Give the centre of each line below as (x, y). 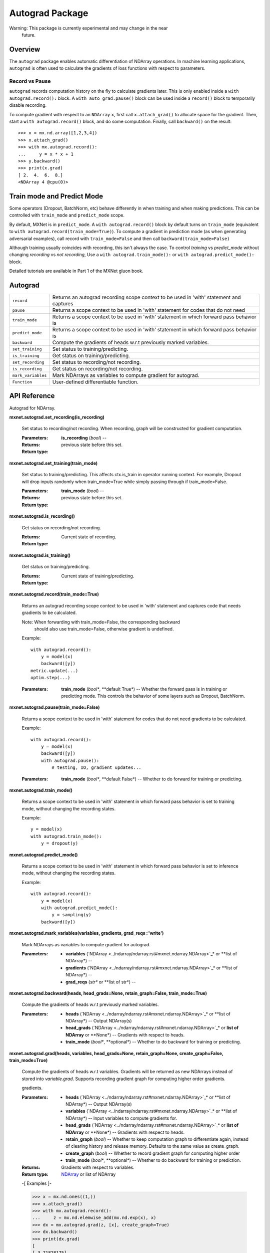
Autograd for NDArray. (32, 408)
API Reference (32, 396)
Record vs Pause (30, 81)
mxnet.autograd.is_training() (40, 555)
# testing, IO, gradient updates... (97, 768)
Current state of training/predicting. (98, 576)
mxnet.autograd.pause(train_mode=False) (54, 707)
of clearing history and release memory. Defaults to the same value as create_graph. (153, 1146)
